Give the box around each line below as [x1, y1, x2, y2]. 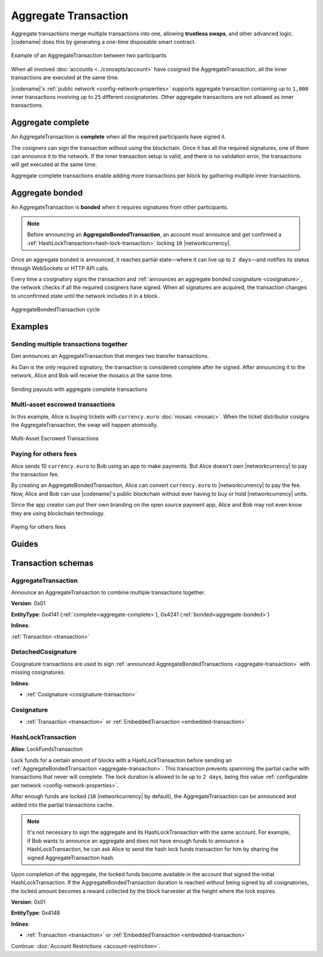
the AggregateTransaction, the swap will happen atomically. [11, 422, 159, 429]
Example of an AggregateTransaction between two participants [11, 52, 167, 59]
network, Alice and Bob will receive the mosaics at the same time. [11, 372, 173, 379]
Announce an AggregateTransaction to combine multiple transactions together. [11, 589, 206, 596]
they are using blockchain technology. [11, 510, 105, 517]
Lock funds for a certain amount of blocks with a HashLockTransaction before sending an [11, 756, 232, 764]
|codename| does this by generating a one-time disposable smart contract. [11, 38, 196, 45]
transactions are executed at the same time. [11, 74, 120, 81]
